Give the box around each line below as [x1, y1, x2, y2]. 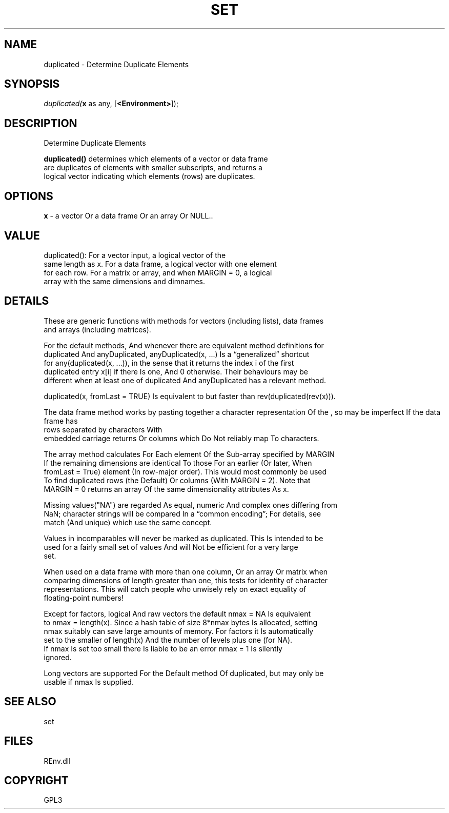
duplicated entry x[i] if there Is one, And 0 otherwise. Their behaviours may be [44, 367, 308, 376]
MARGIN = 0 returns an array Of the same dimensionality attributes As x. [44, 484, 289, 493]
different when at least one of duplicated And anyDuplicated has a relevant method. [44, 375, 326, 385]
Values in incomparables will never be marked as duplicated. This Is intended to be [44, 533, 323, 543]
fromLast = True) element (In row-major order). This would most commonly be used [44, 467, 327, 476]
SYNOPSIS [4, 77, 60, 91]
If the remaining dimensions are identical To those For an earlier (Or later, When [44, 458, 312, 467]
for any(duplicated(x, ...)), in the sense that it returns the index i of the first [44, 358, 294, 367]
